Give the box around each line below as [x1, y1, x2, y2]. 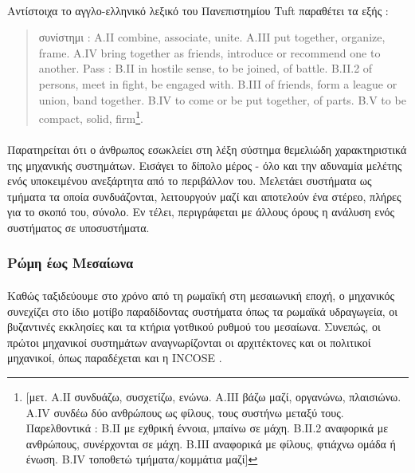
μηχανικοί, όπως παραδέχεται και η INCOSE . [7, 349, 222, 366]
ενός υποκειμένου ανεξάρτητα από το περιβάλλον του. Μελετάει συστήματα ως [7, 172, 372, 189]
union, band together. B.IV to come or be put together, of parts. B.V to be [38, 91, 406, 108]
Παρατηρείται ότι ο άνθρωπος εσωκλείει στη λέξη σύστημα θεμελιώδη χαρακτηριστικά [7, 141, 407, 157]
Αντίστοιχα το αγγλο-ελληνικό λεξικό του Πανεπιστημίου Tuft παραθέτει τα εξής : [7, 2, 389, 18]
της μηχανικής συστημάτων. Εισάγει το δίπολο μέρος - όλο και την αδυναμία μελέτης [7, 156, 402, 173]
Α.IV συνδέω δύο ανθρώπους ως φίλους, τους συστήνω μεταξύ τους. [25, 404, 344, 420]
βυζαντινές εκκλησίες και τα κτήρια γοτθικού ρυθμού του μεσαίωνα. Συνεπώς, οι [7, 318, 381, 335]
